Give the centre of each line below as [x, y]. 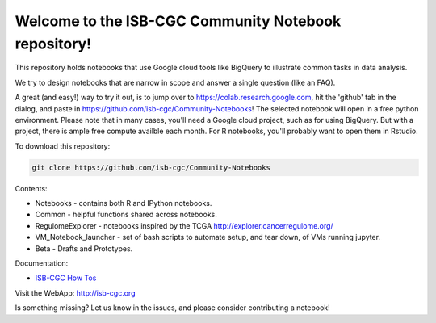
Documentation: [42, 263]
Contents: [31, 188]
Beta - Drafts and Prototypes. [84, 248]
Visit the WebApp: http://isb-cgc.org [75, 293]
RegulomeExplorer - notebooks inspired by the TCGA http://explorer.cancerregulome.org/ [184, 225]
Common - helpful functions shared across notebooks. [126, 215]
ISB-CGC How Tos [66, 278]
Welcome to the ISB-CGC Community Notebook [178, 21]
